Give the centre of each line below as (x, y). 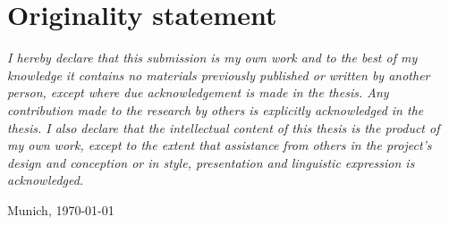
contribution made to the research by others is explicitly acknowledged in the (216, 109)
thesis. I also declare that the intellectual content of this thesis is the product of (224, 127)
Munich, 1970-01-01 (61, 209)
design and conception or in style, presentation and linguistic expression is (211, 162)
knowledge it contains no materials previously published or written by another (219, 75)
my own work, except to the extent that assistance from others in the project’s (220, 145)
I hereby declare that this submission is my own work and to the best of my (212, 58)
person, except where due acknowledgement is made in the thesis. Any (198, 92)
